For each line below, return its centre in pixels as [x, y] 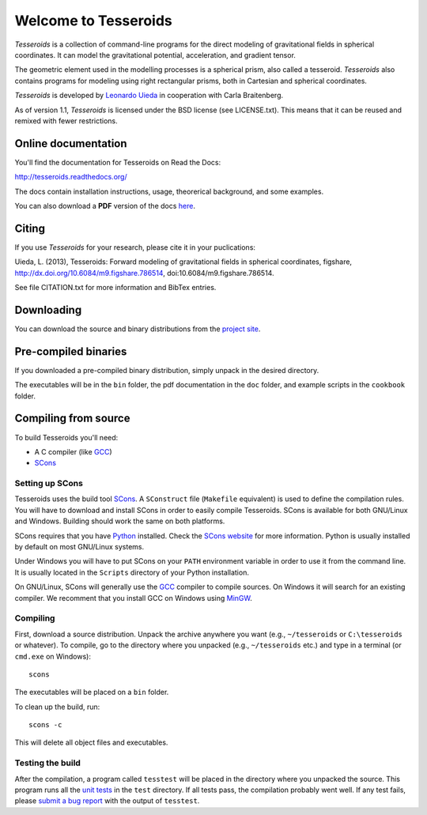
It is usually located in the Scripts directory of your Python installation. [132, 572]
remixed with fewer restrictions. [66, 121]
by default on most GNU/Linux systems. [79, 547]
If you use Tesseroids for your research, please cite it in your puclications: [135, 247]
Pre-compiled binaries [71, 351]
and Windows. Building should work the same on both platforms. [120, 521]
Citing [30, 228]
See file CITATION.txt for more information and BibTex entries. [115, 288]
